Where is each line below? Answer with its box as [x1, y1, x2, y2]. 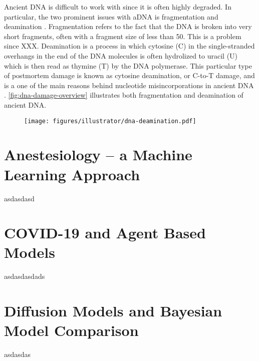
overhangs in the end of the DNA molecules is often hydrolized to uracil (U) [4, 50, 238, 61]
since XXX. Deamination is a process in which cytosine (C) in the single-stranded [4, 41, 255, 51]
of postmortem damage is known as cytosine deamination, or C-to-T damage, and [4, 70, 255, 81]
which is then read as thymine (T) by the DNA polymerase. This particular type [4, 60, 252, 71]
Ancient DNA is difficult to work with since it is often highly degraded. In [4, 2, 231, 12]
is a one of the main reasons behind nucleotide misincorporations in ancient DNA [4, 80, 254, 90]
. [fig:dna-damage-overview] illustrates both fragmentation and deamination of [4, 90, 243, 100]
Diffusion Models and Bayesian [4, 300, 222, 321]
